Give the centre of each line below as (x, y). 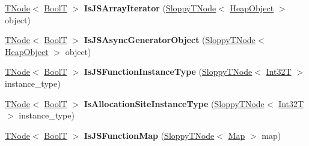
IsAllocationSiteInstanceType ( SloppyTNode (174, 103)
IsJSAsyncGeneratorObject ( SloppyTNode (170, 40)
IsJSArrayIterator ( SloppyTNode (150, 8)
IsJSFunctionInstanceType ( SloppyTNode (168, 72)
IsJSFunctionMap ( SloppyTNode (149, 135)
